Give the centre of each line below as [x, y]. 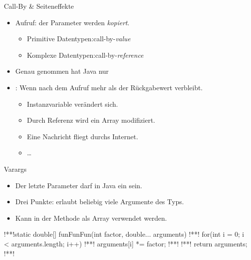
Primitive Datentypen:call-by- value [79, 39]
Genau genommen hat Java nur [62, 71]
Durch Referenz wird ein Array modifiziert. [91, 120]
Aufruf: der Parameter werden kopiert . [72, 22]
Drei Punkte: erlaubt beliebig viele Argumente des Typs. [100, 202]
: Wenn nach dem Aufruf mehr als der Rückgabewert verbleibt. [109, 87]
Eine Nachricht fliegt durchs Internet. [83, 136]
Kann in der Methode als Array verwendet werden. [91, 218]
